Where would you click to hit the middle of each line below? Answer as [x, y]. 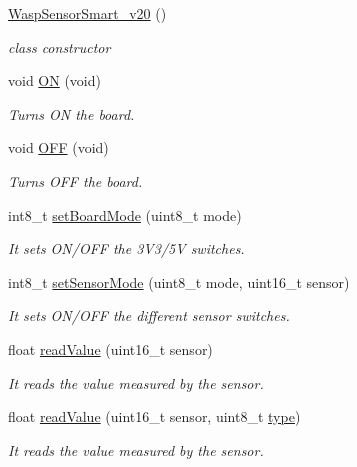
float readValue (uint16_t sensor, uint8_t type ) [154, 416]
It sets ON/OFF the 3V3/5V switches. [126, 248]
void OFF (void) [58, 147]
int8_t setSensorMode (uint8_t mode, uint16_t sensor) [179, 281]
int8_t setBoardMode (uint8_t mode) [125, 214]
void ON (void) [54, 80]
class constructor [59, 46]
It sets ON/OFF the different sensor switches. [149, 315]
